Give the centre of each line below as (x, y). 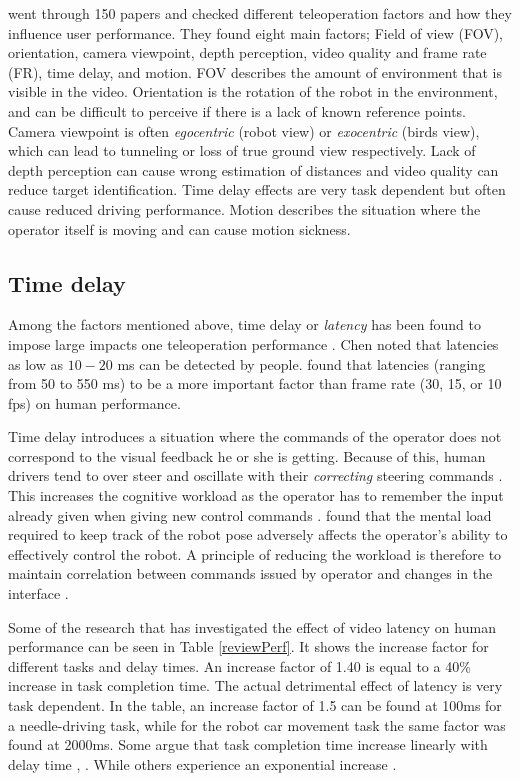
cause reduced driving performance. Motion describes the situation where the (244, 208)
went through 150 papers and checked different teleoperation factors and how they (260, 13)
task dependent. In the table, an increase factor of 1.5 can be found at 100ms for (255, 705)
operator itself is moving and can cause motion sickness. (179, 228)
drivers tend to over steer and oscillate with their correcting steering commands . (255, 475)
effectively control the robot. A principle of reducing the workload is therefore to (255, 553)
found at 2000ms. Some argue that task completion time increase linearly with (248, 744)
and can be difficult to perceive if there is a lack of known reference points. (237, 110)
